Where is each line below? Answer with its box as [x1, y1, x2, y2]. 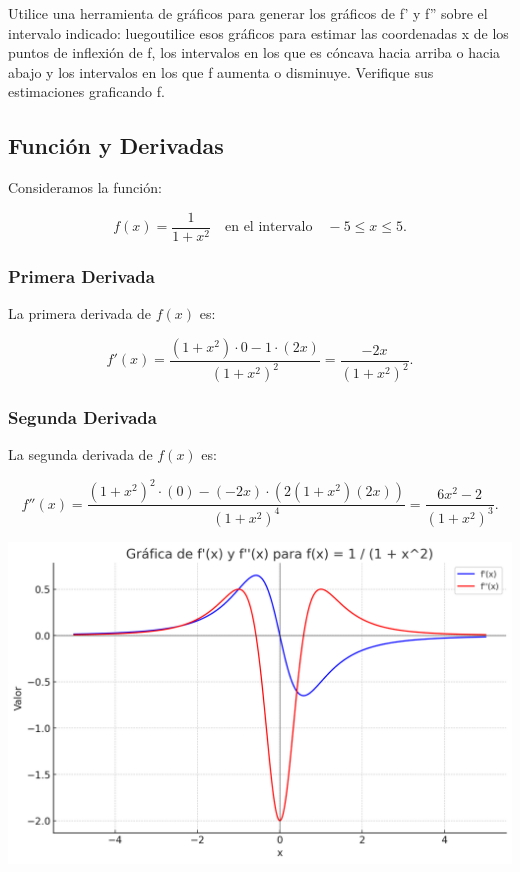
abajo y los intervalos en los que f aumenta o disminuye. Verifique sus [8, 61, 434, 82]
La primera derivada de [8, 303, 152, 324]
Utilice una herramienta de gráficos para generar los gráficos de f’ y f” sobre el [8, 3, 488, 23]
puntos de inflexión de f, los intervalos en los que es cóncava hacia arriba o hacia [8, 42, 501, 63]
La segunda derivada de [8, 444, 153, 465]
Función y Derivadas [8, 130, 224, 161]
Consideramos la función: [8, 177, 162, 198]
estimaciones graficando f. [8, 81, 165, 102]
